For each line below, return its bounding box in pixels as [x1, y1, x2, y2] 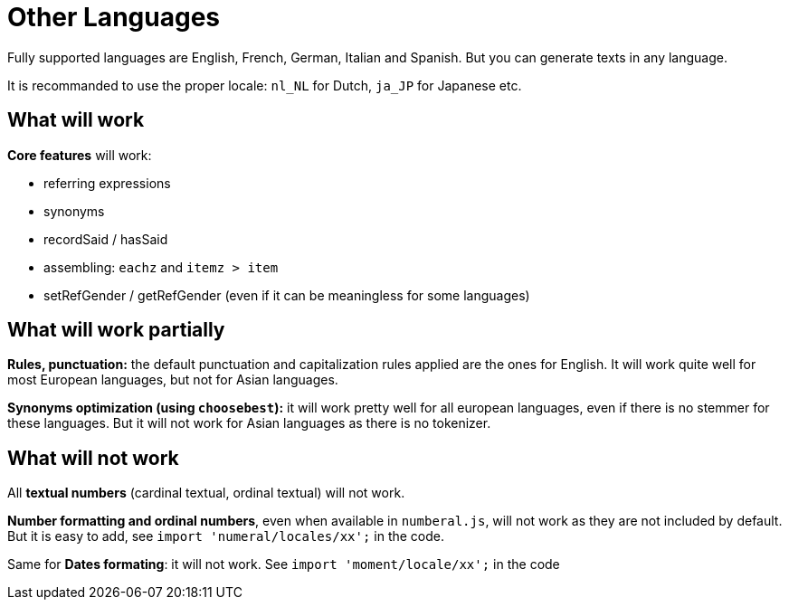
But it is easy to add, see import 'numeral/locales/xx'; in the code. [7, 528, 445, 545]
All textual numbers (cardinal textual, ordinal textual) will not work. [7, 485, 405, 501]
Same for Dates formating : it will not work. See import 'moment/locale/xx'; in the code [7, 556, 560, 573]
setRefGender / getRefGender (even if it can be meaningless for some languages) [43, 287, 530, 303]
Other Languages [7, 2, 220, 33]
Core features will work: [7, 147, 152, 163]
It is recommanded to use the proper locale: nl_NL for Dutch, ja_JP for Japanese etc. [7, 77, 522, 93]
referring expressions [43, 175, 171, 191]
